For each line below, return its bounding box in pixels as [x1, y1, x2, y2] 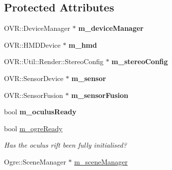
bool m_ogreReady [4, 123, 63, 133]
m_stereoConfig [111, 56, 168, 67]
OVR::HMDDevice [4, 39, 61, 50]
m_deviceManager [78, 23, 144, 33]
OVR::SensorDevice [4, 73, 64, 83]
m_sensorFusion [71, 89, 129, 100]
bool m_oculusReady [4, 106, 77, 117]
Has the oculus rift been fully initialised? [4, 140, 127, 150]
